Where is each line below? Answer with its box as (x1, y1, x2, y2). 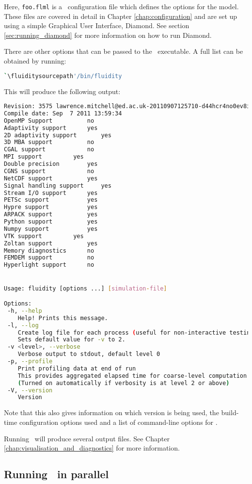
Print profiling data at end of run (17, 365, 136, 372)
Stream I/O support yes (4, 189, 98, 196)
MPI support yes (4, 153, 84, 161)
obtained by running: (4, 56, 66, 66)
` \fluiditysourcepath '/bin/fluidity (4, 72, 122, 80)
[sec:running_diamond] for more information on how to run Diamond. (4, 30, 212, 40)
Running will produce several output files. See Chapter (4, 433, 170, 443)
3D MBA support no (4, 139, 94, 146)
